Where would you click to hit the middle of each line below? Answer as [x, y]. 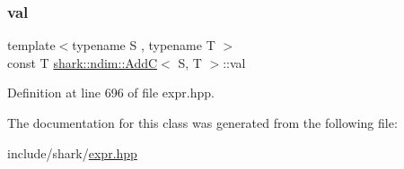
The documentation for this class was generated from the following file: [202, 123]
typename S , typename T [144, 45]
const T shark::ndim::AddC [83, 62]
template [31, 45]
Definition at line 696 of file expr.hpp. [111, 93]
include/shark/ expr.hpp [72, 152]
